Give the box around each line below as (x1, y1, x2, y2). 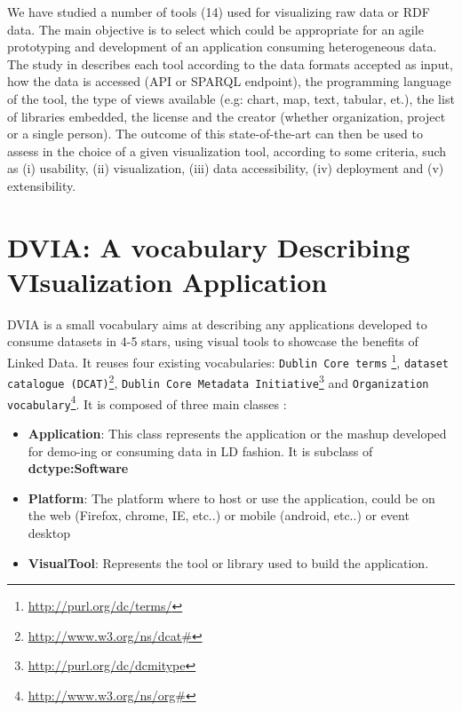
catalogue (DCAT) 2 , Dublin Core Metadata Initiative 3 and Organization (7, 371, 429, 391)
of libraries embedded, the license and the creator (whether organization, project (7, 107, 446, 125)
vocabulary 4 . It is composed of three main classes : (7, 391, 287, 413)
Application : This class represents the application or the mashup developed (28, 423, 447, 442)
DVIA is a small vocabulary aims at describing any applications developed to (7, 314, 427, 333)
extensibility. (7, 176, 76, 194)
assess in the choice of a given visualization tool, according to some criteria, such (7, 141, 447, 160)
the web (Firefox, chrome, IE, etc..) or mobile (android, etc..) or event (28, 506, 410, 525)
